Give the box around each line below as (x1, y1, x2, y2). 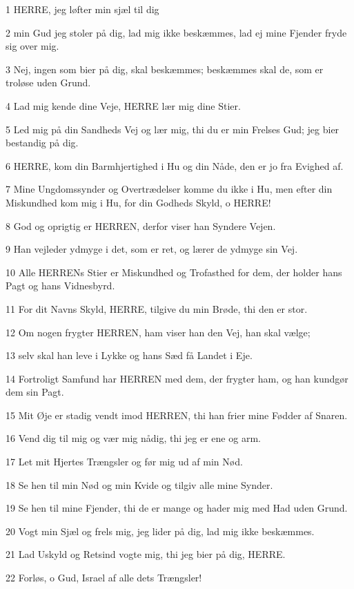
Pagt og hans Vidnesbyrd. (6, 278, 115, 293)
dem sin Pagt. (6, 385, 64, 399)
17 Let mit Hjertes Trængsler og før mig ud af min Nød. (6, 454, 243, 469)
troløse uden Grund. (6, 75, 91, 90)
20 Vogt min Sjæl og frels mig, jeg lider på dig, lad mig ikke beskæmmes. (6, 523, 315, 538)
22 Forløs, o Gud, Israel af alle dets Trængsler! (6, 570, 202, 585)
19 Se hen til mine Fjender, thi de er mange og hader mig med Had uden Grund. (6, 501, 348, 515)
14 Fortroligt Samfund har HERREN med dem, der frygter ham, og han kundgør (6, 371, 348, 385)
